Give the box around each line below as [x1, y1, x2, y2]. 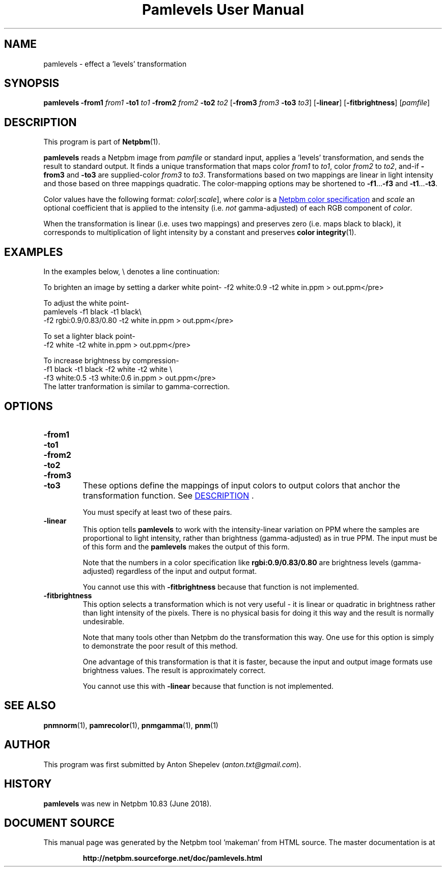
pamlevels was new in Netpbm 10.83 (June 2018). [43, 799, 212, 808]
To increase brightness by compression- [43, 356, 179, 365]
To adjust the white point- [43, 299, 129, 308]
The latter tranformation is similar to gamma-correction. [43, 382, 230, 391]
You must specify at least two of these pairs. [82, 507, 232, 516]
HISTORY [4, 777, 52, 791]
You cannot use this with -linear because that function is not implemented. [82, 681, 334, 690]
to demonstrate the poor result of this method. [82, 641, 238, 650]
